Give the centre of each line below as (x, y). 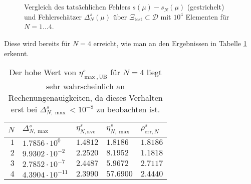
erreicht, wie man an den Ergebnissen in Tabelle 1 (170, 43)
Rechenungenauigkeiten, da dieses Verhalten (85, 98)
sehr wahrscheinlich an (86, 86)
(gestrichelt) (206, 7)
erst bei (24, 109)
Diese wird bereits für (37, 43)
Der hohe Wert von (43, 72)
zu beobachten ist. (128, 109)
